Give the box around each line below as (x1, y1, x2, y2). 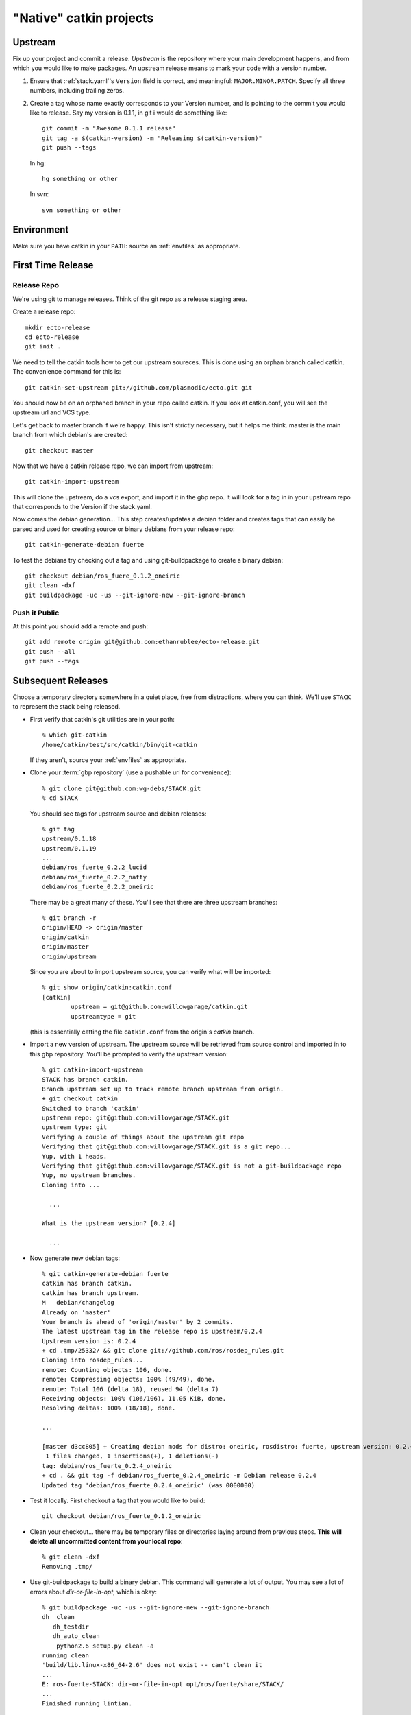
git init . (25, 343, 62, 351)
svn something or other (42, 206, 122, 214)
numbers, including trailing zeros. (29, 86, 125, 95)
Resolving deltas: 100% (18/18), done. (42, 1404, 176, 1412)
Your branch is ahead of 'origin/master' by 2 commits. (42, 1318, 234, 1325)
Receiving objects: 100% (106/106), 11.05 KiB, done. (42, 1395, 226, 1403)
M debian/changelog (42, 1299, 114, 1307)
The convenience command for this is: (12, 368, 121, 376)
